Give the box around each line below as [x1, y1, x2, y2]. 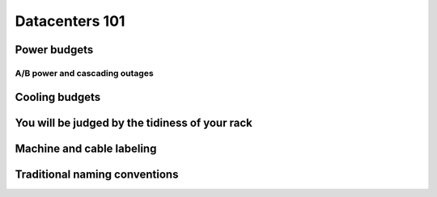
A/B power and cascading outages [15, 67, 154, 78]
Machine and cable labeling [15, 141, 157, 155]
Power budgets [15, 43, 94, 57]
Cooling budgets [15, 90, 101, 104]
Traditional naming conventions [15, 167, 179, 181]
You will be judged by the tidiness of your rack [15, 115, 252, 129]
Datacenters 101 [15, 12, 125, 30]
